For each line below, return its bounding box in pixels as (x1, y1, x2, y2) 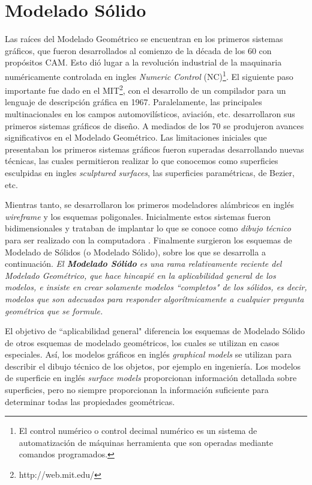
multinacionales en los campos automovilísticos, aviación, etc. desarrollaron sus (5, 108, 295, 120)
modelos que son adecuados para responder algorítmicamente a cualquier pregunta (5, 292, 304, 305)
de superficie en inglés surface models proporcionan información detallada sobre (5, 371, 297, 384)
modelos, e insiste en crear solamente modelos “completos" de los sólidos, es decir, (5, 281, 307, 293)
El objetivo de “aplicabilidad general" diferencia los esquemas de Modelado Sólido (5, 325, 305, 337)
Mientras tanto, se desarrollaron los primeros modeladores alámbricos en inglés (5, 198, 294, 211)
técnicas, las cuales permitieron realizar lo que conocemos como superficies (5, 154, 278, 167)
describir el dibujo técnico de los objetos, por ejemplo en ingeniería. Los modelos (5, 359, 301, 372)
